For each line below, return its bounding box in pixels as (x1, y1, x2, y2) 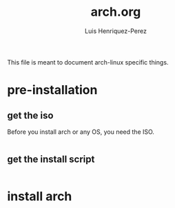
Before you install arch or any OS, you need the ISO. (7, 128, 155, 136)
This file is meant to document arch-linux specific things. (7, 58, 169, 66)
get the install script (7, 154, 95, 165)
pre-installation (7, 82, 98, 98)
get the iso (7, 109, 54, 121)
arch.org (90, 4, 141, 20)
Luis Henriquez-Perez (85, 27, 147, 35)
